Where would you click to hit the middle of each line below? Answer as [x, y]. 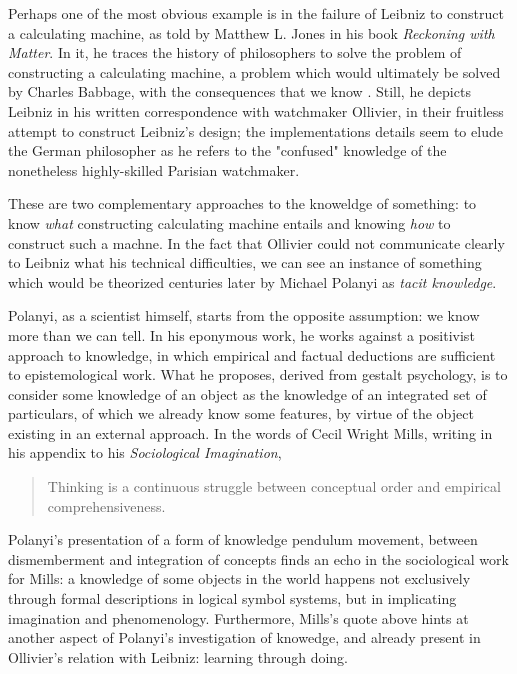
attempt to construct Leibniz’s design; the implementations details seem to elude [255, 130]
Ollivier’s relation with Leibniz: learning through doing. [178, 656]
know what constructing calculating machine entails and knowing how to [229, 222]
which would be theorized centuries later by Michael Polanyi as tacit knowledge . [252, 281]
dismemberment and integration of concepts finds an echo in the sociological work [258, 558]
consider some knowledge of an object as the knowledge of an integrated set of [247, 393]
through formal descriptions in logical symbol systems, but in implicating [232, 598]
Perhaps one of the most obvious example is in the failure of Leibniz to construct [256, 13]
